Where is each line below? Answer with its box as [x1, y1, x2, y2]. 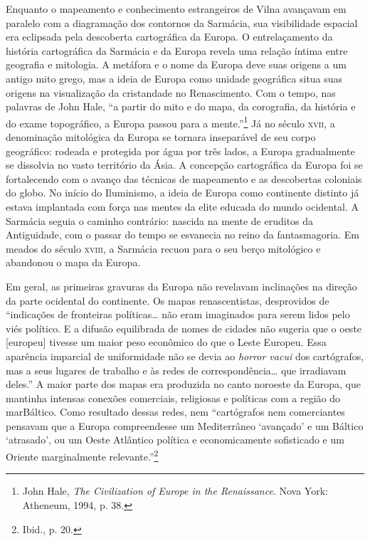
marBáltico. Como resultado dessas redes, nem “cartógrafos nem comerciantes [6, 404, 345, 419]
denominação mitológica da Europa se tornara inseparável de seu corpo [6, 130, 316, 144]
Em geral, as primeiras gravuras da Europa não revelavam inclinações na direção [6, 278, 357, 293]
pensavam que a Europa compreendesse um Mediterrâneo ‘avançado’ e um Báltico [6, 418, 364, 433]
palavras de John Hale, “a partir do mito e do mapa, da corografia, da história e [6, 99, 356, 114]
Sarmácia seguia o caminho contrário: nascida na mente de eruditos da [6, 213, 314, 228]
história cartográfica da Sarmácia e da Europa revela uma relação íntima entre [6, 43, 348, 58]
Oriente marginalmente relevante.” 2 [6, 447, 159, 463]
